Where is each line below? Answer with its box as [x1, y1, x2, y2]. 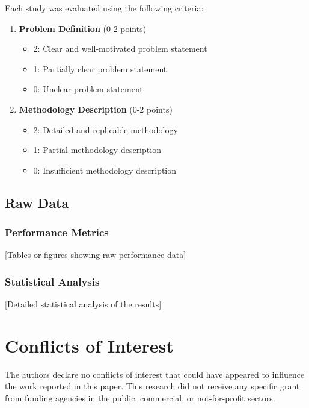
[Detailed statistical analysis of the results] [5, 298, 162, 310]
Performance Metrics [5, 225, 109, 240]
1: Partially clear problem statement [33, 62, 167, 75]
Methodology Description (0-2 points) [19, 102, 173, 115]
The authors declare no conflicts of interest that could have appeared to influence [5, 368, 305, 380]
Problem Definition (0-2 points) [19, 22, 147, 34]
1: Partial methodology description [33, 143, 161, 156]
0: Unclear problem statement [33, 83, 143, 95]
